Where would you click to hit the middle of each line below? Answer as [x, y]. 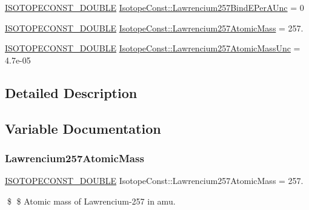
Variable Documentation [83, 128]
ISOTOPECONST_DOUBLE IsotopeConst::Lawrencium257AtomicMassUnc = [153, 48]
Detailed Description [71, 92]
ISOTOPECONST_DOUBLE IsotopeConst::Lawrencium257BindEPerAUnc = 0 [154, 7]
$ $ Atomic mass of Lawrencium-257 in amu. [91, 201]
